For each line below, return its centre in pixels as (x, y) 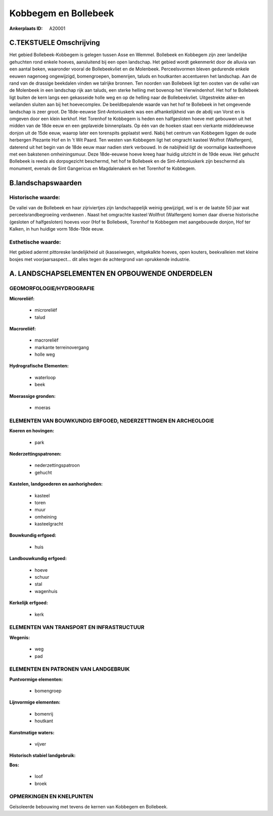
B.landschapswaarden (45, 183)
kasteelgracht (49, 524)
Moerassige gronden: (32, 396)
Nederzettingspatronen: (35, 454)
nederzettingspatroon (57, 465)
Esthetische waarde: (35, 242)
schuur (42, 577)
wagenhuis (46, 591)
